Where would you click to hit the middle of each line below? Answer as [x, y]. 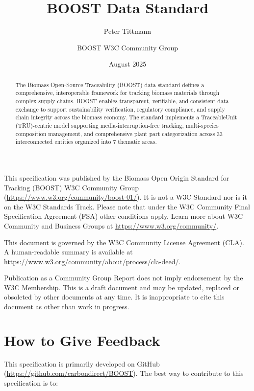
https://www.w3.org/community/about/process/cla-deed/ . [92, 261]
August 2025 [127, 64]
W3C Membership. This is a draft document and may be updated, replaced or [122, 287]
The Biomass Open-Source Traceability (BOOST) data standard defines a [110, 84]
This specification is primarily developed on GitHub [82, 363]
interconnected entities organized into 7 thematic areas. [86, 142]
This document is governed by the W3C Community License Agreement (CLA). [124, 242]
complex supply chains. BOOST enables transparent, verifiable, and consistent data [122, 101]
